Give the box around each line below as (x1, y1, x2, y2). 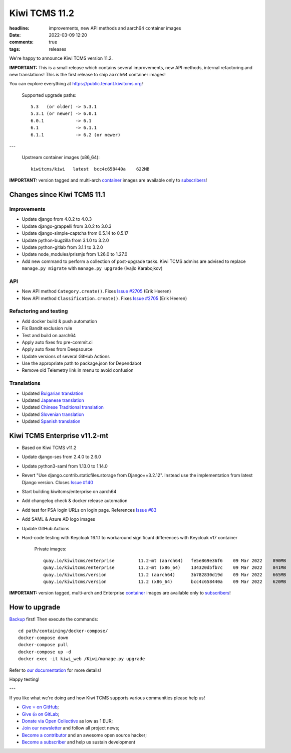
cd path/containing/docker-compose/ (18, 628, 108, 634)
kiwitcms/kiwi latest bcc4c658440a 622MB (31, 166, 150, 172)
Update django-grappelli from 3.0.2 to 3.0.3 (22, 223, 112, 229)
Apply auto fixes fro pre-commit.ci (22, 339, 93, 345)
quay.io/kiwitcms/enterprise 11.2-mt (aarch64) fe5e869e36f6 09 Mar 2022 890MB (43, 557, 286, 563)
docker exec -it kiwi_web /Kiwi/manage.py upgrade (18, 656, 145, 662)
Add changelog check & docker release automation (22, 498, 128, 504)
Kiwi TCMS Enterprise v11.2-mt (9, 431, 109, 440)
